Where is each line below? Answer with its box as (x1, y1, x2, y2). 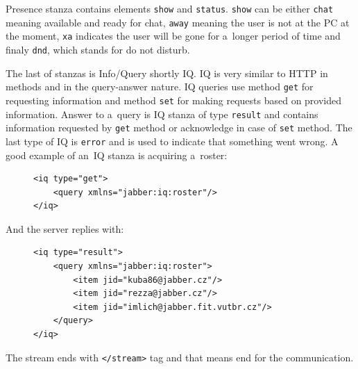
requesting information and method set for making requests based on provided (6, 92, 342, 107)
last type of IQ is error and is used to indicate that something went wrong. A (6, 133, 339, 148)
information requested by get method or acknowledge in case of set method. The (6, 120, 352, 135)
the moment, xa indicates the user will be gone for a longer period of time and (6, 28, 341, 43)
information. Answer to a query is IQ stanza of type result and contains (6, 106, 318, 121)
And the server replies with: (6, 221, 124, 236)
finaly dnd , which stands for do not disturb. (6, 42, 190, 56)
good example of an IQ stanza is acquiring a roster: (6, 147, 228, 162)
